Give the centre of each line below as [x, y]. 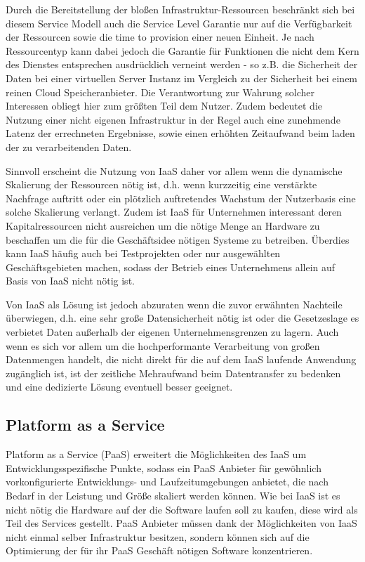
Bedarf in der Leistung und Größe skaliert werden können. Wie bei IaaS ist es [173, 496]
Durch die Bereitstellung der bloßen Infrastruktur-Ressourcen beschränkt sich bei [180, 9]
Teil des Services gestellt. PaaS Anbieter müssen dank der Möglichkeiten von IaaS [181, 523]
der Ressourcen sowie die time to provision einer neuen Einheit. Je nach [160, 37]
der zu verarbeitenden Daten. [69, 146]
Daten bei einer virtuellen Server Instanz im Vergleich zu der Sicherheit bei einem [182, 78]
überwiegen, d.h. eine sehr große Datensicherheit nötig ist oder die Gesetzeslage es [182, 318]
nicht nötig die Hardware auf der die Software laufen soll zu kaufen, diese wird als [182, 509]
